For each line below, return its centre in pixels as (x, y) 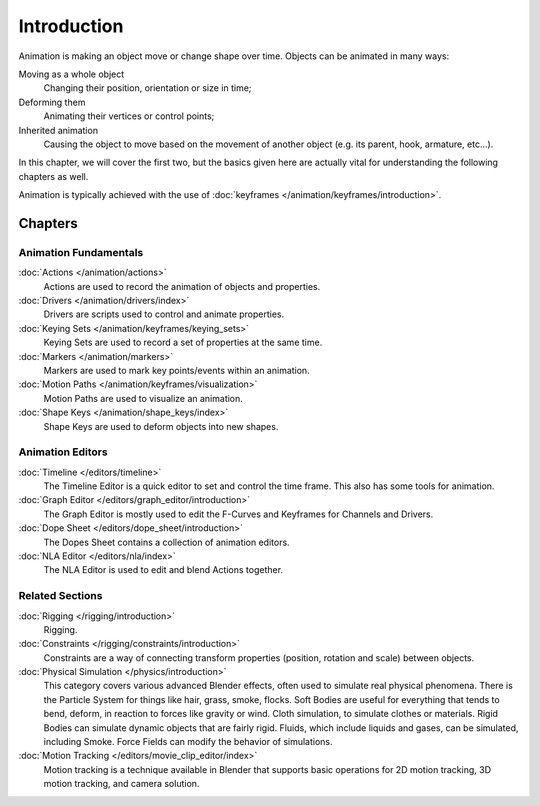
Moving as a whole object (71, 74)
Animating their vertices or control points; (129, 116)
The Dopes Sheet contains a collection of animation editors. (166, 542)
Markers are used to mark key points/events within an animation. (176, 370)
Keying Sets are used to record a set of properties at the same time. (183, 342)
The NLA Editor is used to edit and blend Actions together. (163, 570)
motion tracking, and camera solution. (121, 784)
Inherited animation (58, 130)
